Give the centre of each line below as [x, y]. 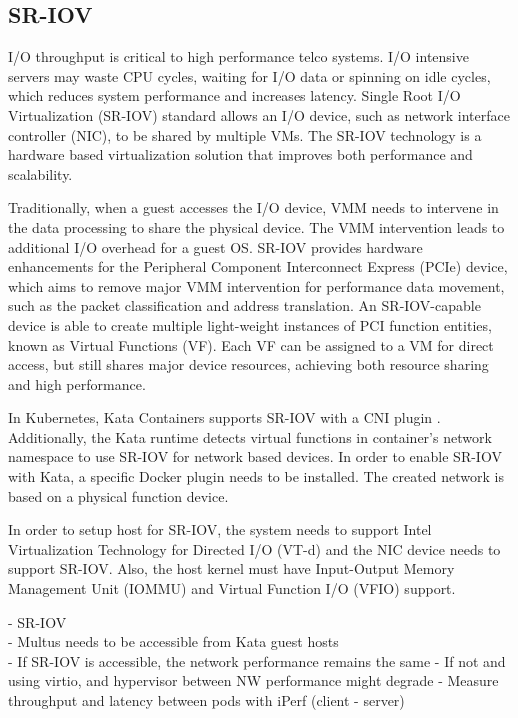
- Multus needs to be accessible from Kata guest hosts [173, 641]
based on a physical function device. [118, 495]
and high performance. [77, 383]
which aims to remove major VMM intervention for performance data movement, [256, 285]
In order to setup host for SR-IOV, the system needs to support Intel [220, 529]
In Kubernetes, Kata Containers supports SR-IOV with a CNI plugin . [224, 417]
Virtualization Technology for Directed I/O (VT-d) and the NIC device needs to [254, 548]
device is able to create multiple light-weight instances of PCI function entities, [250, 324]
